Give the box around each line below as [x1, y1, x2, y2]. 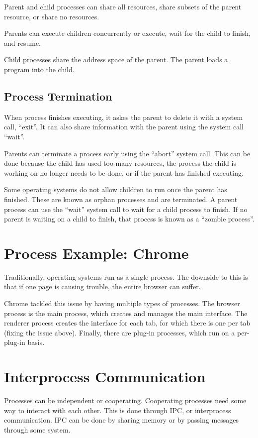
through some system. [4, 424, 71, 435]
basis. [27, 337, 45, 347]
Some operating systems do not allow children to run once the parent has [4, 184, 227, 195]
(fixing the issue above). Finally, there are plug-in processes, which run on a [4, 327, 235, 337]
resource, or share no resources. [4, 11, 99, 21]
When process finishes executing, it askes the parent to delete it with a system [4, 111, 243, 122]
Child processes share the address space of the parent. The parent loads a [4, 54, 228, 65]
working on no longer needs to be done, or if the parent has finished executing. [4, 167, 244, 178]
